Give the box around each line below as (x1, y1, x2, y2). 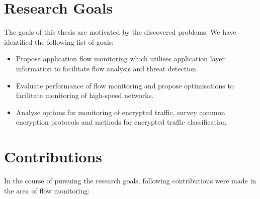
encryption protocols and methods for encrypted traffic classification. (16, 117, 228, 127)
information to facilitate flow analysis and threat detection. (16, 63, 198, 73)
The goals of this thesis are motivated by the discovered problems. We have (4, 27, 236, 37)
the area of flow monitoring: (4, 185, 90, 195)
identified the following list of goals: (4, 36, 114, 47)
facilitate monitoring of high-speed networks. (16, 90, 154, 101)
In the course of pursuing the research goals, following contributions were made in (4, 175, 256, 185)
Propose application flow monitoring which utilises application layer (16, 53, 225, 64)
